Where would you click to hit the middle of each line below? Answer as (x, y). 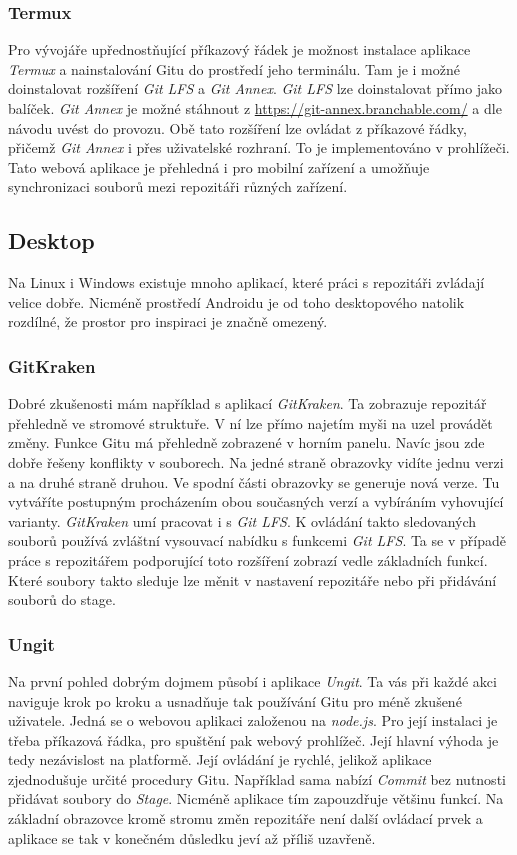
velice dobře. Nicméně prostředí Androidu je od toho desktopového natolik (236, 301)
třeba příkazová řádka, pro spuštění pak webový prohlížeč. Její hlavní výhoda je (253, 739)
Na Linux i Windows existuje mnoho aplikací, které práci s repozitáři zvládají (246, 282)
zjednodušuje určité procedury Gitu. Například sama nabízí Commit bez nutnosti (257, 778)
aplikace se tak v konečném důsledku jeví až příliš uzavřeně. (192, 837)
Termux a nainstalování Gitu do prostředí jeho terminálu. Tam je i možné (234, 68)
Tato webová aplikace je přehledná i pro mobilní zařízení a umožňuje (219, 166)
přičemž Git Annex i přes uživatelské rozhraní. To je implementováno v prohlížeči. (259, 147)
